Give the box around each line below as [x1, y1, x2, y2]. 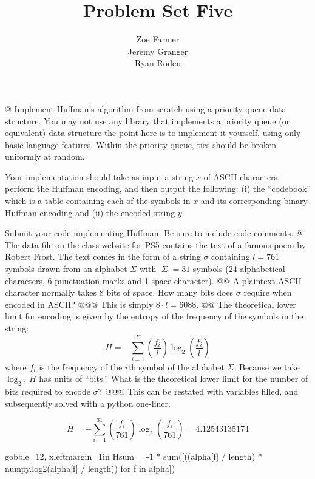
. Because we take [234, 360, 300, 373]
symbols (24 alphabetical [192, 262, 285, 275]
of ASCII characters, [203, 170, 280, 183]
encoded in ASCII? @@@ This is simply [5, 297, 154, 310]
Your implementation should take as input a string [5, 170, 194, 183]
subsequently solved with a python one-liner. [5, 396, 171, 409]
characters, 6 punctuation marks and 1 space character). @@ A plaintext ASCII [5, 274, 302, 287]
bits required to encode [5, 385, 90, 398]
